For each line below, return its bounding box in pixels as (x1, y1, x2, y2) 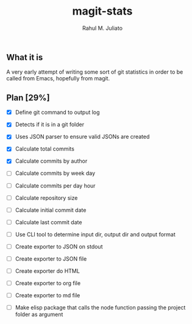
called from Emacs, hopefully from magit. (6, 75, 110, 82)
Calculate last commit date (15, 218, 82, 226)
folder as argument (15, 311, 63, 318)
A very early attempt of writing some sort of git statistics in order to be (6, 68, 183, 76)
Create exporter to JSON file (15, 255, 87, 262)
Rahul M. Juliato (82, 24, 123, 32)
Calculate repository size (15, 194, 78, 202)
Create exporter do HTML (15, 267, 80, 275)
